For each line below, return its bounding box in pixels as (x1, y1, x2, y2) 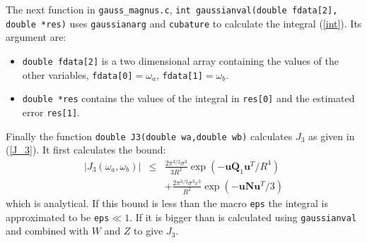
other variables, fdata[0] (22, 67, 133, 82)
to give (134, 223, 163, 238)
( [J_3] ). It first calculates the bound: (6, 142, 166, 157)
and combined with (6, 223, 89, 238)
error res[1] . (22, 104, 80, 119)
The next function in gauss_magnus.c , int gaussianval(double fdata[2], (6, 2, 338, 16)
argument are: (6, 30, 66, 44)
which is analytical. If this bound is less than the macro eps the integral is (6, 195, 329, 210)
